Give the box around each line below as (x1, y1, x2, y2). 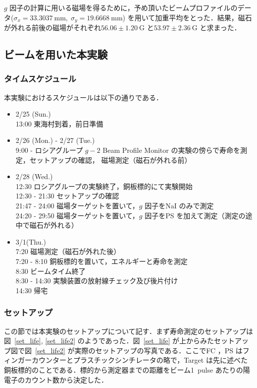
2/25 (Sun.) (15, 109, 51, 119)
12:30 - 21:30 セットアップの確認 (15, 191, 119, 201)
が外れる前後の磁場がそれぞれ (4, 22, 101, 33)
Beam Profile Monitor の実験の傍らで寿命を (103, 145, 240, 155)
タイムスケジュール (4, 72, 76, 85)
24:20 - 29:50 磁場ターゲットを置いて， (15, 210, 139, 220)
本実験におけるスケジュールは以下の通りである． (4, 92, 163, 102)
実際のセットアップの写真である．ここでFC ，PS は (74, 345, 243, 355)
